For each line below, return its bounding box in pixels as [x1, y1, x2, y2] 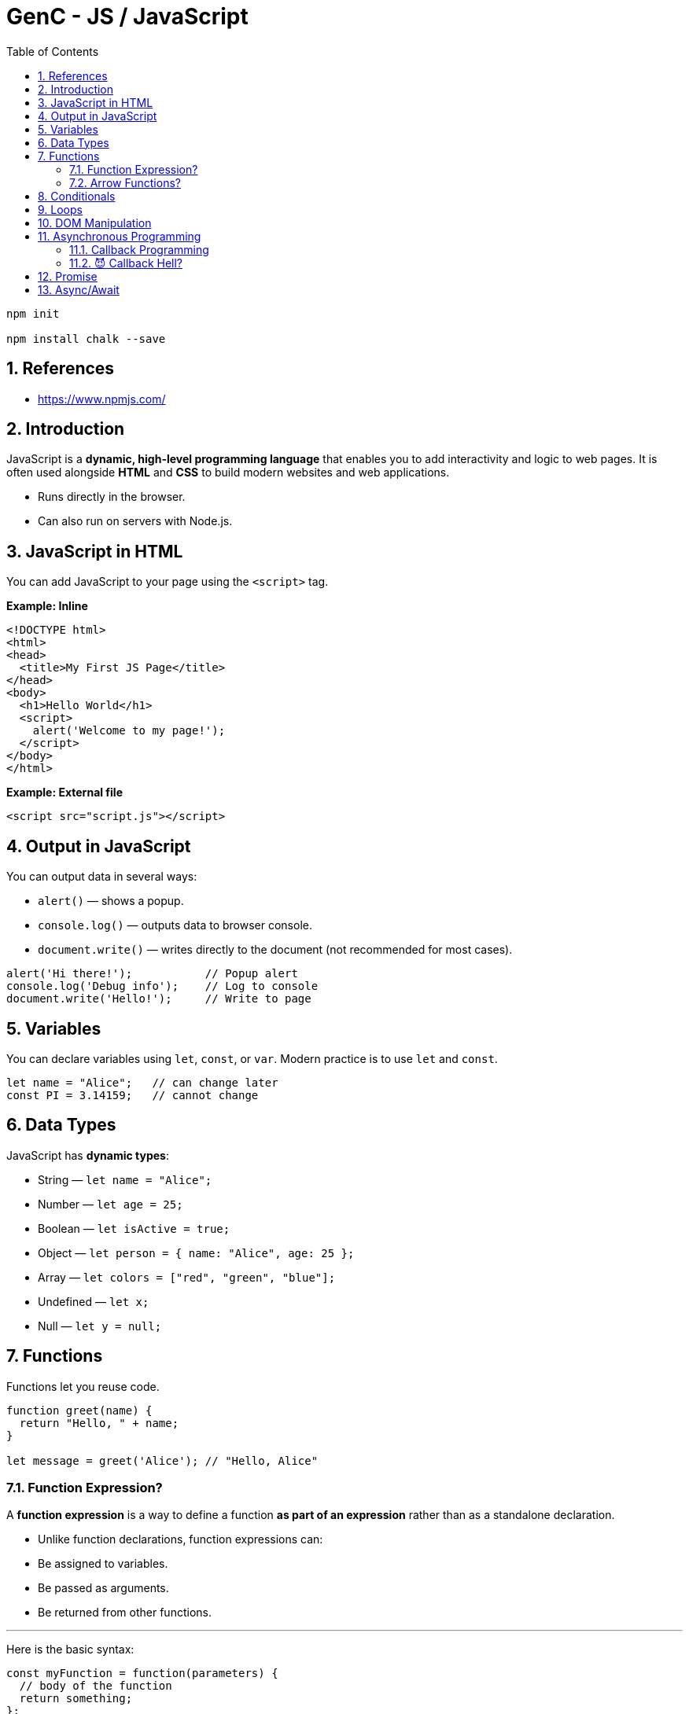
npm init [6, 307, 60, 320]
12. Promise [38, 269, 98, 283]
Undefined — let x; [38, 1294, 149, 1308]
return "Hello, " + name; [19, 1416, 179, 1429]
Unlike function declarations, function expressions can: [38, 1532, 323, 1547]
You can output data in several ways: [6, 870, 197, 884]
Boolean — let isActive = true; [38, 1221, 230, 1235]
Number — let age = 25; [38, 1197, 183, 1211]
